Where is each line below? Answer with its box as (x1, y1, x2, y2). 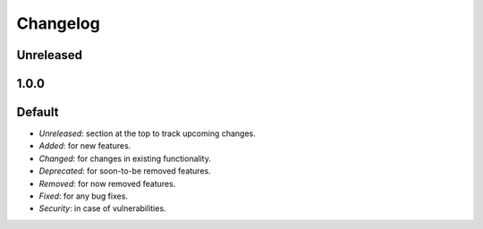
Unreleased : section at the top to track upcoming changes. (38, 128, 257, 139)
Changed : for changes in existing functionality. (38, 153, 212, 164)
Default (16, 105, 59, 120)
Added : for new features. (38, 140, 131, 151)
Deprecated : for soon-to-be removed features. (38, 165, 211, 176)
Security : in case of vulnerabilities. (38, 203, 166, 214)
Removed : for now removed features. (38, 178, 176, 189)
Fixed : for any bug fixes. (38, 191, 129, 201)
